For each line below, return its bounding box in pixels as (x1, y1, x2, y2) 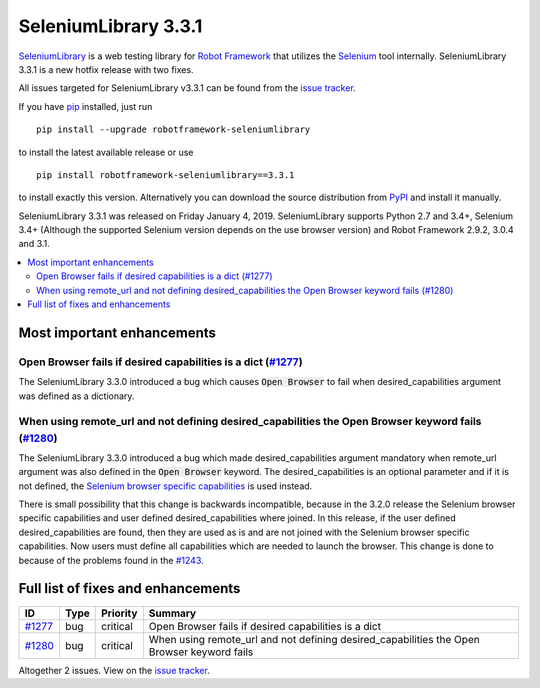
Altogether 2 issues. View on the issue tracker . (18, 664, 210, 676)
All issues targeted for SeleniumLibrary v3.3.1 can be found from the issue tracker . (18, 82, 357, 94)
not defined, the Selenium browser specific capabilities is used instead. (18, 480, 313, 492)
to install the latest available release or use (18, 146, 194, 158)
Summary (148, 606, 197, 620)
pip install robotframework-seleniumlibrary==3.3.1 (36, 169, 295, 180)
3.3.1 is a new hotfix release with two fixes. (18, 63, 194, 75)
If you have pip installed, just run (18, 100, 153, 112)
